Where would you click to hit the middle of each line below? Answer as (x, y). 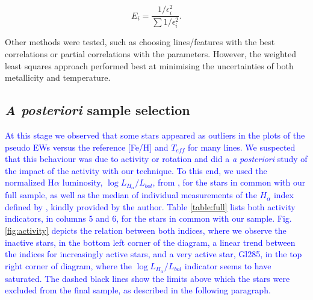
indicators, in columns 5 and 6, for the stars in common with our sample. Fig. (148, 218)
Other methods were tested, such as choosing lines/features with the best (140, 42)
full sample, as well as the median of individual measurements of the (131, 195)
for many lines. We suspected (241, 147)
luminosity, (82, 182)
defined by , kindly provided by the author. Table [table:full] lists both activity (150, 206)
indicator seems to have (228, 265)
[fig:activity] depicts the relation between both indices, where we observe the (146, 230)
